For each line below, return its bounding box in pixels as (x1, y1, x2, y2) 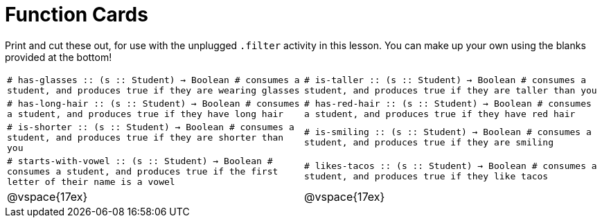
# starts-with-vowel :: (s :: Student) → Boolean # (7, 155, 273, 166)
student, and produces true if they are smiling (304, 137, 554, 148)
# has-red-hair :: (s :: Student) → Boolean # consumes (304, 98, 592, 109)
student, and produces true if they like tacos (304, 171, 549, 182)
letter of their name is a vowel (7, 176, 175, 187)
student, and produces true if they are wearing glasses (7, 84, 300, 96)
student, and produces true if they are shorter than (7, 132, 284, 143)
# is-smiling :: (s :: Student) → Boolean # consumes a (304, 127, 592, 138)
